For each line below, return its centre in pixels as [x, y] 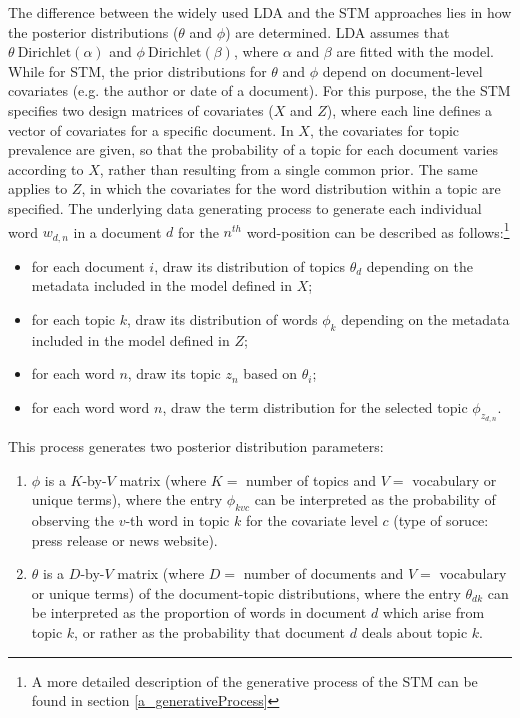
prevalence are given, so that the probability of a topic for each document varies [253, 149]
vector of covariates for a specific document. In [151, 129]
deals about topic [414, 631]
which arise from [433, 612]
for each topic [73, 318]
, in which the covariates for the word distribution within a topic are [291, 188]
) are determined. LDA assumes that [337, 31]
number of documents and [323, 573]
